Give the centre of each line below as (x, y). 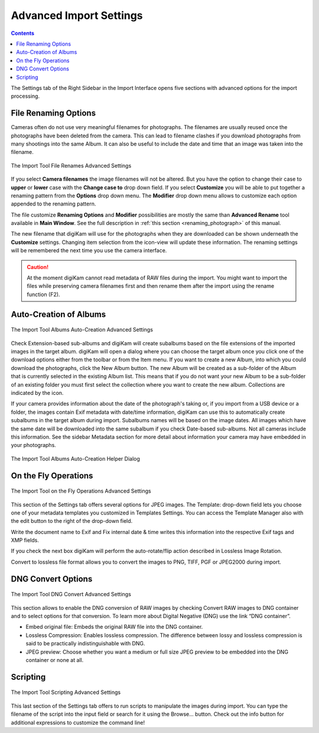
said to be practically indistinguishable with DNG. (85, 644)
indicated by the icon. (37, 393)
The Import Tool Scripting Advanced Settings (66, 692)
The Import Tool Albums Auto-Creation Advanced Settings (82, 330)
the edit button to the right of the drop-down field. (72, 521)
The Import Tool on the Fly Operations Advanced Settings (81, 491)
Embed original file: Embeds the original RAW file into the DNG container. (114, 627)
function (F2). (43, 294)
